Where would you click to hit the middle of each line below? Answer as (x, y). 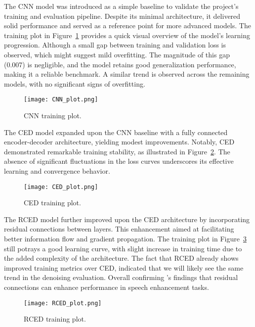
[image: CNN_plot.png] (61, 100)
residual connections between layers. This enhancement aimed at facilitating (119, 229)
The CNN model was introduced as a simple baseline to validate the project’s (121, 6)
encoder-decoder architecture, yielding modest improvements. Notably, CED (119, 142)
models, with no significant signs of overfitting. (75, 83)
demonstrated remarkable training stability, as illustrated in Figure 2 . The (117, 151)
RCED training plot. (55, 319)
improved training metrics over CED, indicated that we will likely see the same (124, 267)
